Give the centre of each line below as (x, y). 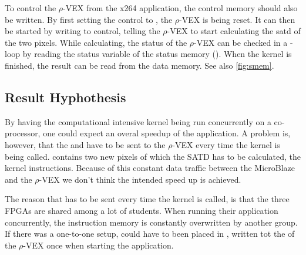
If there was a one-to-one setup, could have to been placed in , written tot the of (150, 234)
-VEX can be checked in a (241, 42)
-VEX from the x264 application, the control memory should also (180, 8)
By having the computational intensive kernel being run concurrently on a (138, 121)
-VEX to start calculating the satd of (234, 31)
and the (19, 179)
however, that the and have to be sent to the (85, 144)
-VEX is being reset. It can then (237, 19)
